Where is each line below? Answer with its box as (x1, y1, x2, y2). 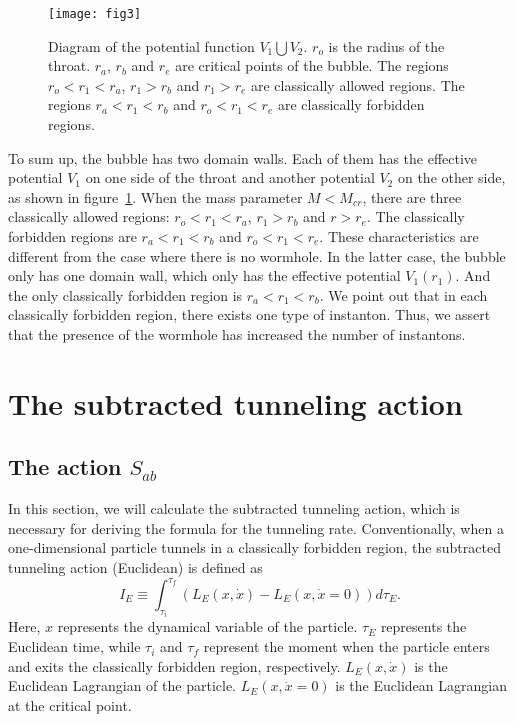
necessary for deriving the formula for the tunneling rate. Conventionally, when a (8, 517, 504, 538)
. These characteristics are (319, 226, 479, 246)
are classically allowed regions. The (250, 74, 465, 95)
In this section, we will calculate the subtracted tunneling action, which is (8, 498, 460, 519)
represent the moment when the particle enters (203, 636, 490, 657)
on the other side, (397, 167, 506, 188)
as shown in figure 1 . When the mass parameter (8, 186, 303, 207)
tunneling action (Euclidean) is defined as (8, 556, 263, 577)
